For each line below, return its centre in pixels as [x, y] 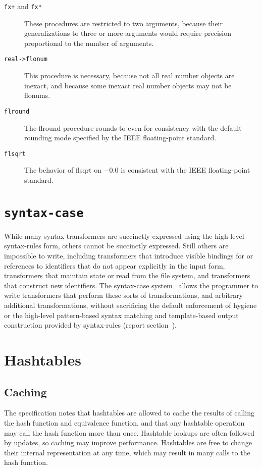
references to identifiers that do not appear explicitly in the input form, [115, 265]
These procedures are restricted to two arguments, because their [123, 23]
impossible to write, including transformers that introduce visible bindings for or [129, 255]
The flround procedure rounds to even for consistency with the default [133, 127]
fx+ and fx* [23, 6]
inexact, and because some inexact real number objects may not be [128, 85]
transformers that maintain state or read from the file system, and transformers [127, 275]
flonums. [37, 95]
